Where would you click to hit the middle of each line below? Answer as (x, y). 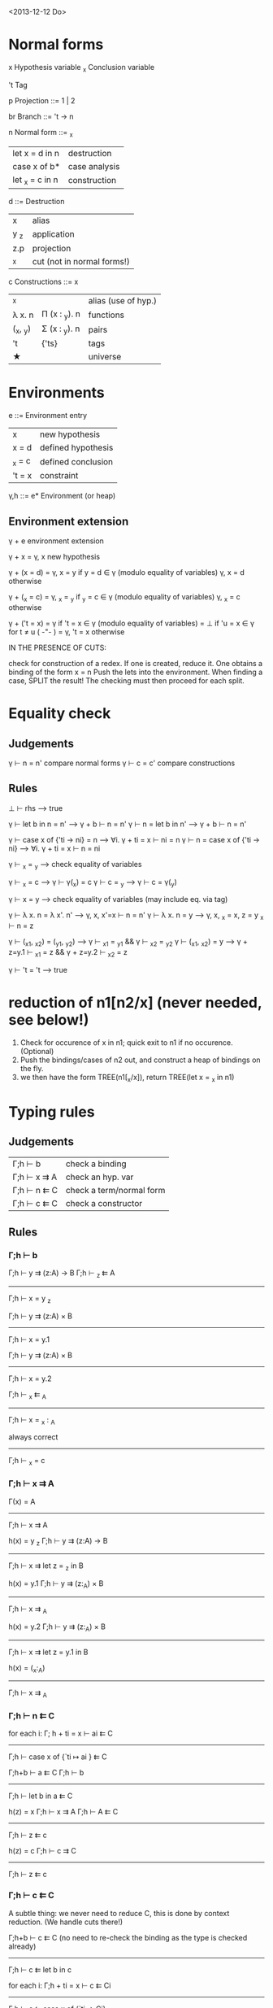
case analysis (94, 166)
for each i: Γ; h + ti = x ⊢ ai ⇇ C (61, 1734)
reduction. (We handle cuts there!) (66, 1922)
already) (22, 1946)
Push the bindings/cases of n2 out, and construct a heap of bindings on (141, 1060)
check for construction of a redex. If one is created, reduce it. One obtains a (135, 664)
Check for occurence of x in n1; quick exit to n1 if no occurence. (126, 1042)
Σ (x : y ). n (61, 329)
